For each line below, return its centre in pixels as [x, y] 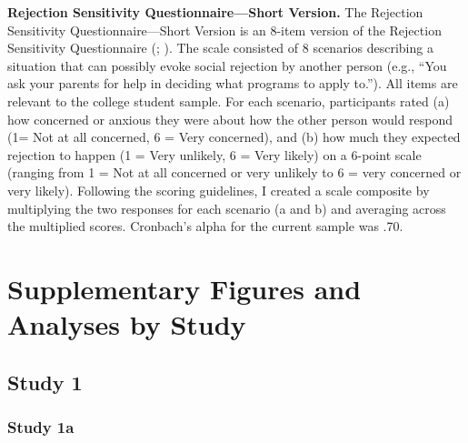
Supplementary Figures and [184, 288]
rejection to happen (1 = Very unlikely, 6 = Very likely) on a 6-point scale [214, 154]
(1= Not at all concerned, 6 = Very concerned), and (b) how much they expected [234, 137]
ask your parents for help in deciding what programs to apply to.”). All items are [233, 83]
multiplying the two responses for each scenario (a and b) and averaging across [227, 208]
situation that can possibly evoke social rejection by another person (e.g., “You [227, 65]
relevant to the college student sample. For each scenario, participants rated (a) [229, 101]
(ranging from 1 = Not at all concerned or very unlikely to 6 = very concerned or [234, 172]
